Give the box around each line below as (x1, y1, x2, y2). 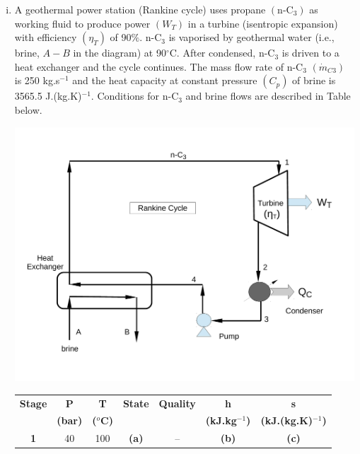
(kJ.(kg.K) (260, 413, 313, 428)
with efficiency (14, 30, 77, 45)
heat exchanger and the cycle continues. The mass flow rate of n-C (14, 59, 303, 74)
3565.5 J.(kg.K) (14, 88, 82, 103)
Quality (158, 395, 196, 410)
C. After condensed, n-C (169, 45, 275, 60)
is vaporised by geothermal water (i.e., (168, 30, 335, 45)
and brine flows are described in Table (185, 88, 351, 103)
